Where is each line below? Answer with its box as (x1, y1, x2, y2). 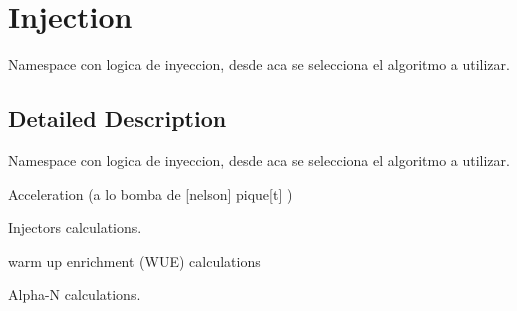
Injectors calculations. (8, 217, 142, 238)
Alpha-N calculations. (8, 284, 141, 305)
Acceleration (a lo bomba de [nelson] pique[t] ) (8, 183, 293, 204)
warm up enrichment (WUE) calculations (8, 250, 261, 271)
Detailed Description (8, 103, 227, 134)
